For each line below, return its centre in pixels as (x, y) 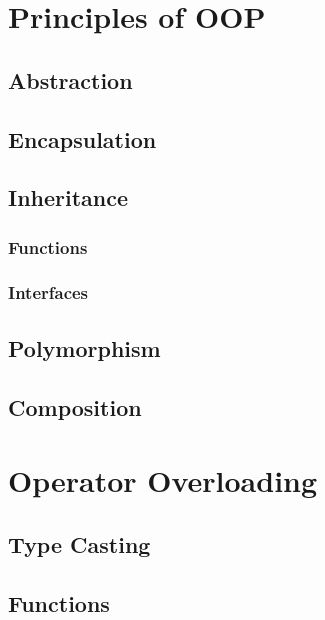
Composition (75, 406)
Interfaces (48, 292)
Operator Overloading (163, 480)
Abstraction (70, 79)
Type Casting (79, 543)
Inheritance (68, 197)
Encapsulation (82, 138)
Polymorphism (84, 347)
